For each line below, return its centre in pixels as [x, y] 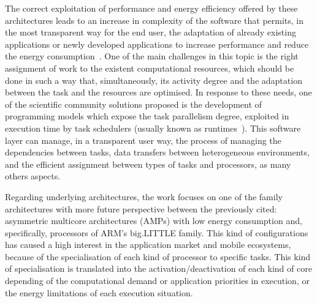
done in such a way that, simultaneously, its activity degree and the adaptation [154, 80]
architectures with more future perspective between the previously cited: [141, 208]
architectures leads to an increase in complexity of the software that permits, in [155, 20]
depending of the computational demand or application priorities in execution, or [157, 281]
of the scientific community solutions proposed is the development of [133, 104]
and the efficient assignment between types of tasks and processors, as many [148, 164]
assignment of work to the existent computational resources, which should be [150, 68]
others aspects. [33, 176]
